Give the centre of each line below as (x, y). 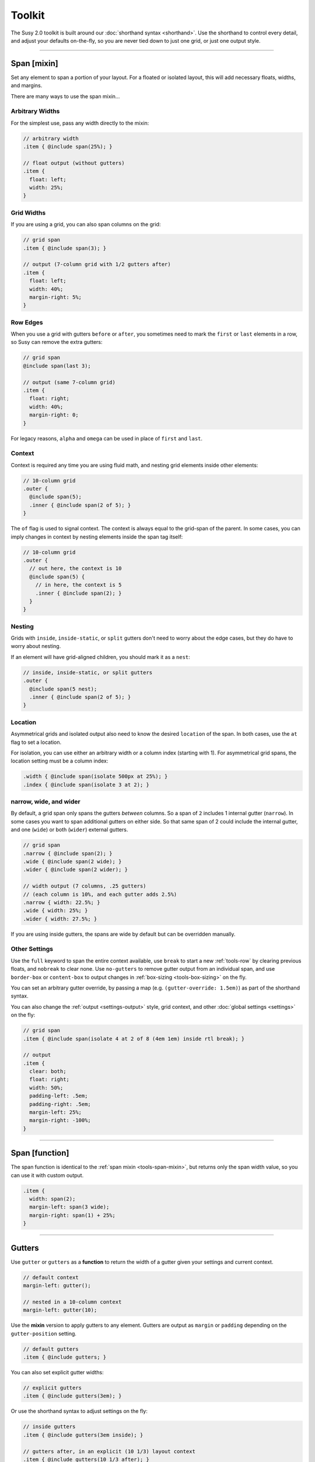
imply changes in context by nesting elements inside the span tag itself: (97, 537)
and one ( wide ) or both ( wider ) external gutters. (69, 830)
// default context (51, 1277)
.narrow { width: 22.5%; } (62, 902)
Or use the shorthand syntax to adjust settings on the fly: (79, 1411)
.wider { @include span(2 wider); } (76, 870)
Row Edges (27, 322)
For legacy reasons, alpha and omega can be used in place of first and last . (107, 438)
